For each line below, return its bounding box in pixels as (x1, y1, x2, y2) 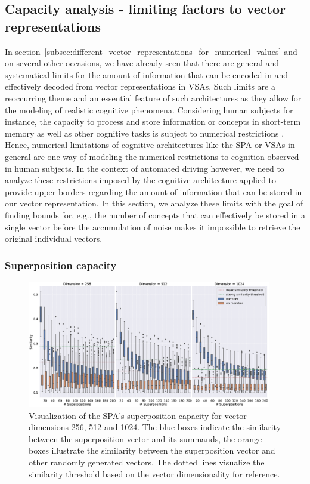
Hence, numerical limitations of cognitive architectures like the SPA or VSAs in (5, 138, 295, 151)
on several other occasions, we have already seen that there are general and (5, 57, 280, 69)
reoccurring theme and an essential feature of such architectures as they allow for (5, 91, 302, 104)
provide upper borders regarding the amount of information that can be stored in (5, 185, 302, 198)
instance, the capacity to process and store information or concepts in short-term (5, 115, 301, 128)
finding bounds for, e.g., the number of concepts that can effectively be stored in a (5, 208, 305, 221)
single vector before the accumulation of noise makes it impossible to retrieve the (5, 220, 300, 233)
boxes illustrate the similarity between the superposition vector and (29, 444, 275, 457)
